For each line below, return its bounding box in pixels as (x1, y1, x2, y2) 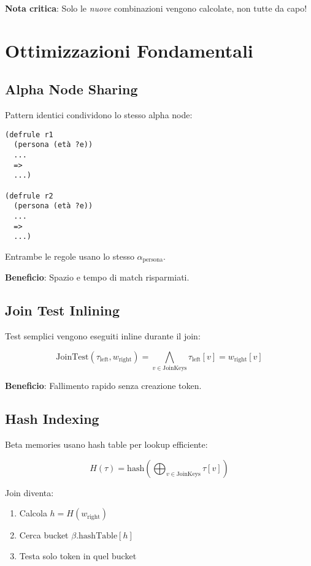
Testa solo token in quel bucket (19, 549, 137, 562)
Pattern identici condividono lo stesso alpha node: (5, 108, 193, 121)
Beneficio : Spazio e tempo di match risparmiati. (5, 271, 190, 284)
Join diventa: (5, 486, 54, 499)
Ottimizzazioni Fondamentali (5, 37, 253, 62)
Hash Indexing (5, 409, 99, 428)
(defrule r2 (5, 191, 53, 200)
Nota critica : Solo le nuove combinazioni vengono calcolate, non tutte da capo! (5, 2, 307, 14)
